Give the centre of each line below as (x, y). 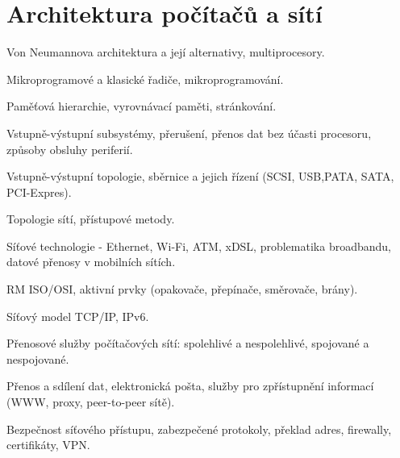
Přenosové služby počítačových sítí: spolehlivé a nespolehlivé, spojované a (188, 343)
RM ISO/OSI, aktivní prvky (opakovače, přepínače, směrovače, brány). (182, 289)
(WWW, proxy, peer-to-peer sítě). (91, 402)
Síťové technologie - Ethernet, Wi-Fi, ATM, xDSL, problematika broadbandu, (199, 246)
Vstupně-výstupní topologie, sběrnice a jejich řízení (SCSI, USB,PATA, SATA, (200, 176)
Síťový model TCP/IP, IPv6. (78, 316)
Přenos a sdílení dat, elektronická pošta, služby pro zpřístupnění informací (190, 386)
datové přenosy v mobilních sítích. (91, 262)
